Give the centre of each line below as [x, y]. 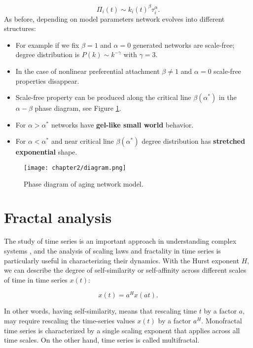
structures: [20, 28]
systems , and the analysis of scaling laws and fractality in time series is [112, 250]
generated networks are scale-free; [184, 45]
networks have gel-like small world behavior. [122, 124]
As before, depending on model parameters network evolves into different [114, 18]
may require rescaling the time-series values [70, 321]
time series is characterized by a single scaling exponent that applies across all [122, 330]
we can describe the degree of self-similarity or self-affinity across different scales [125, 270]
